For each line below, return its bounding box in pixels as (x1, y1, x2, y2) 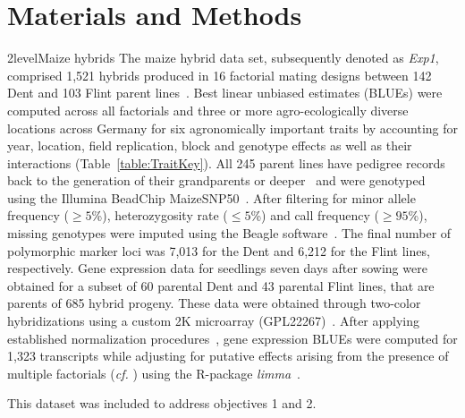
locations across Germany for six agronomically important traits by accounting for (7, 118, 458, 137)
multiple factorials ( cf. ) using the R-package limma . (7, 363, 300, 382)
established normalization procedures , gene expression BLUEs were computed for (7, 328, 458, 347)
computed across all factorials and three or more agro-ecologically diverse (7, 100, 409, 119)
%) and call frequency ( (250, 206, 379, 225)
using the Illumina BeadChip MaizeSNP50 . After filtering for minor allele (7, 188, 416, 207)
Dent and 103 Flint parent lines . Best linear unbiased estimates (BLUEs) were (7, 83, 443, 102)
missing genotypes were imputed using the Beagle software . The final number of (7, 224, 452, 243)
